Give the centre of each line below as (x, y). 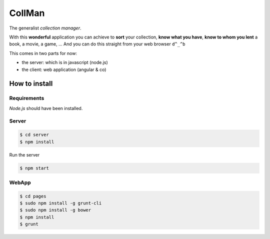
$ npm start (34, 168)
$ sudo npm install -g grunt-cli (61, 203)
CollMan (27, 13)
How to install (31, 84)
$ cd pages (33, 196)
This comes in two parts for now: (43, 53)
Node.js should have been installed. (46, 108)
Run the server (24, 154)
